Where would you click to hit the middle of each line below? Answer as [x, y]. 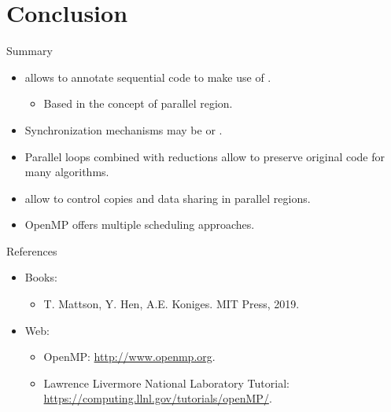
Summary [30, 51]
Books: [41, 277]
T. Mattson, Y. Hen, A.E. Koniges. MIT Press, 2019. [172, 304]
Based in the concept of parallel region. [138, 103]
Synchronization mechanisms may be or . [124, 129]
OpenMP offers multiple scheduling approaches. [140, 224]
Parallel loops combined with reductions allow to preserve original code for [205, 156]
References [32, 250]
